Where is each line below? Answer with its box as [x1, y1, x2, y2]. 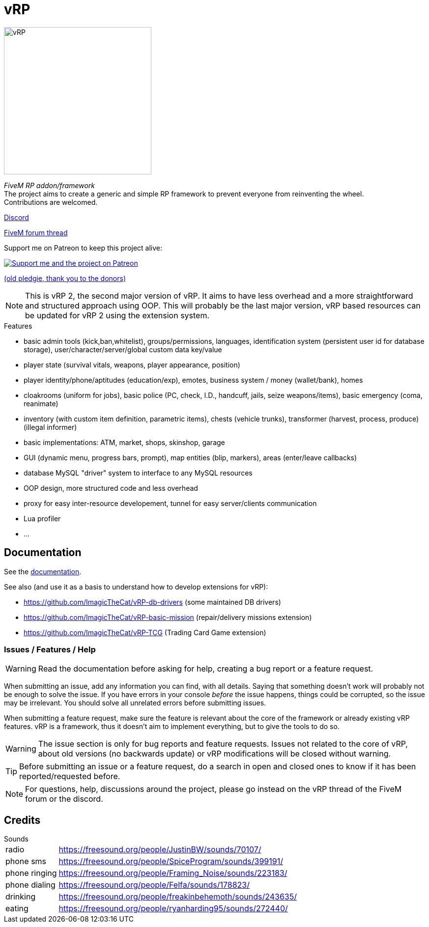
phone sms [5, 856, 47, 867]
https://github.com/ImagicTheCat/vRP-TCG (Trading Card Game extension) [24, 628, 266, 637]
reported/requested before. [19, 771, 120, 782]
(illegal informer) [24, 422, 77, 431]
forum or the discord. [25, 794, 103, 804]
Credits [4, 814, 41, 826]
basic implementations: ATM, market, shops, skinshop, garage [24, 438, 225, 447]
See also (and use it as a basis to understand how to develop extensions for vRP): [4, 582, 268, 591]
